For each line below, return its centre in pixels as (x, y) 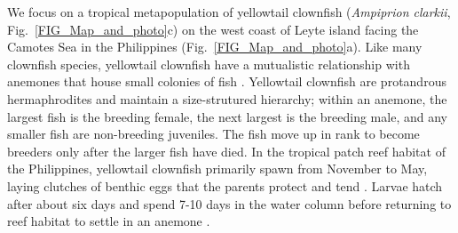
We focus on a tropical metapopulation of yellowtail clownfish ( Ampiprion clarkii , (229, 12)
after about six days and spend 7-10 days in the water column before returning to (229, 203)
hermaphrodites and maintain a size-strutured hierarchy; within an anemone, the (227, 98)
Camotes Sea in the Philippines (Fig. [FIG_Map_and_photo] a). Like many (215, 47)
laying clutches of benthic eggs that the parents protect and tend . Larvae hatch (225, 185)
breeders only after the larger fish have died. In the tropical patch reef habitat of (226, 151)
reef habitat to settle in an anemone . (109, 221)
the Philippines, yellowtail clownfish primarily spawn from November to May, (217, 169)
